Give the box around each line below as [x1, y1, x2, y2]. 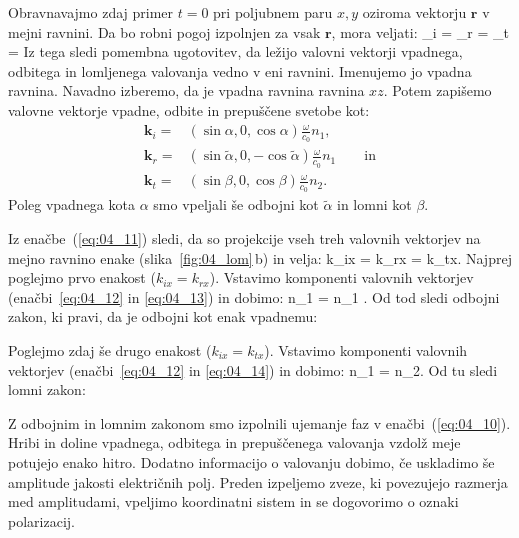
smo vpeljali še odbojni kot [153, 194, 319, 215]
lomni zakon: [8, 379, 86, 400]
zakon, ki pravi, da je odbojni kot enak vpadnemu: [8, 306, 318, 327]
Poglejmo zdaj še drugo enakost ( [8, 339, 212, 360]
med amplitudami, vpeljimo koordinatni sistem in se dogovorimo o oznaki [8, 491, 459, 512]
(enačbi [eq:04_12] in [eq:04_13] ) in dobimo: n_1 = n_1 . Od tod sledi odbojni [8, 286, 500, 307]
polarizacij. [8, 510, 75, 531]
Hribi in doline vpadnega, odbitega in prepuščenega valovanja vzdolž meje [8, 432, 461, 453]
